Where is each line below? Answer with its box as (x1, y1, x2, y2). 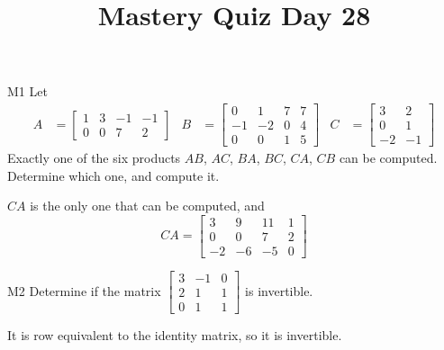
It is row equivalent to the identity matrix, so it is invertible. (7, 326, 342, 345)
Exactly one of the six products (7, 148, 181, 167)
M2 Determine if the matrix (7, 281, 161, 300)
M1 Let (7, 82, 48, 101)
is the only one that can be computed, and (30, 196, 265, 215)
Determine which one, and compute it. (7, 166, 220, 184)
